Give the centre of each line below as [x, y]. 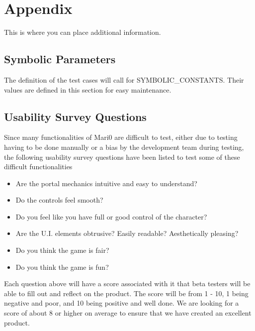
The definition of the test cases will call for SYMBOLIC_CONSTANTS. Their [124, 79]
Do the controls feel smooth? [59, 200]
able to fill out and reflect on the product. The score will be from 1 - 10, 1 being [126, 293]
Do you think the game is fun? [62, 267]
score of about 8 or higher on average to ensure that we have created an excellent [128, 313]
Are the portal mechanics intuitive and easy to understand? [106, 183]
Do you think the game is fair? [62, 250]
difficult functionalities [38, 166]
